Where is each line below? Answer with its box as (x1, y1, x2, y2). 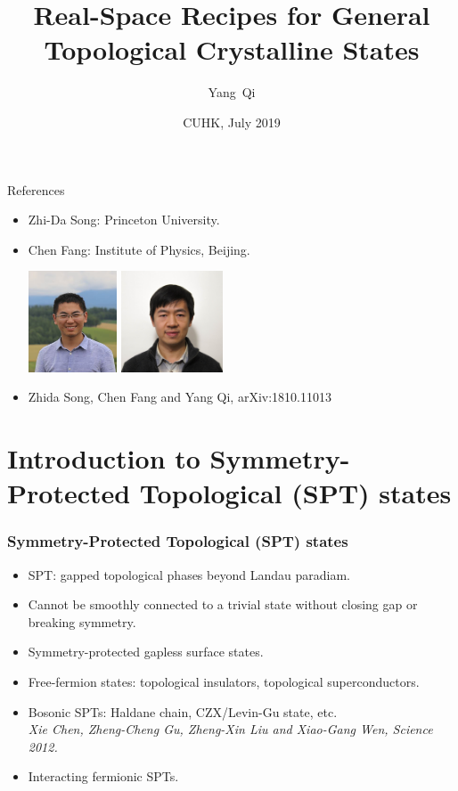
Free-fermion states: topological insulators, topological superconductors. (28, 673, 420, 690)
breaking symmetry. (28, 612, 136, 631)
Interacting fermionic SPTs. (28, 767, 179, 786)
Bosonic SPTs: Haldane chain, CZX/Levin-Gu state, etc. (28, 702, 338, 721)
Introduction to (7, 440, 200, 477)
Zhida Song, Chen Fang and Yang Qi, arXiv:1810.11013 (28, 387, 331, 406)
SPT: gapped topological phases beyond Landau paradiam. (28, 565, 350, 583)
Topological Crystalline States (44, 31, 420, 68)
